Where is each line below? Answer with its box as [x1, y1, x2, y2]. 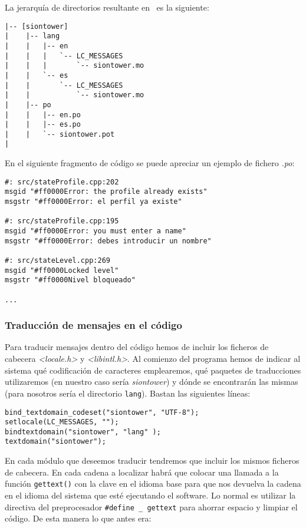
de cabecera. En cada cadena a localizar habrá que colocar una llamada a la [5, 466, 279, 478]
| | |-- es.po [5, 120, 81, 129]
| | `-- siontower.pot [5, 130, 115, 138]
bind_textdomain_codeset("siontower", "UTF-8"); [5, 408, 199, 417]
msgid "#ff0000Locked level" [5, 266, 119, 275]
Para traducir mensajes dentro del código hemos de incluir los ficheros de [5, 341, 269, 353]
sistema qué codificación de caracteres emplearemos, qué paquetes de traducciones [5, 364, 301, 376]
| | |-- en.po [5, 110, 81, 119]
